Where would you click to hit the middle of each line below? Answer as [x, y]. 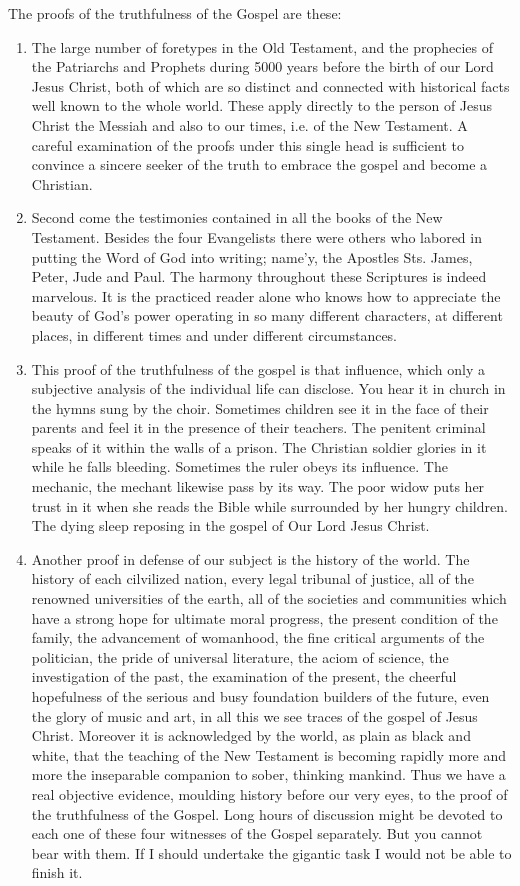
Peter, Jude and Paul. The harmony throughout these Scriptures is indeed [259, 276]
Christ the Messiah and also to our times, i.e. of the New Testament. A [249, 124]
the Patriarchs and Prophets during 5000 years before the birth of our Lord [262, 66]
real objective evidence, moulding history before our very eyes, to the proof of [269, 793]
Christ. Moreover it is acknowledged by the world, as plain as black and [251, 735]
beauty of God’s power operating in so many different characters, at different [267, 315]
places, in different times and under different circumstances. [214, 334]
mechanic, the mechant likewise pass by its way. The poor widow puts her [258, 486]
